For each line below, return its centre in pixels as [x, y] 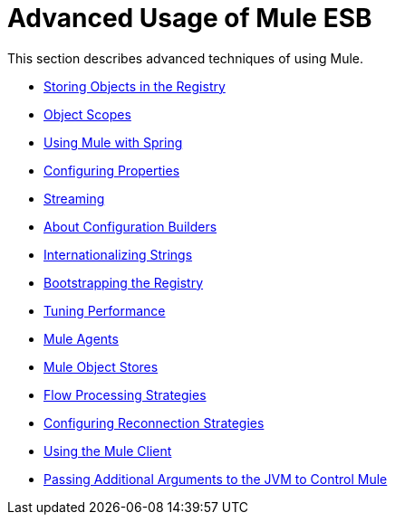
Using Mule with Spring [113, 142]
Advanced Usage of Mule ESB [190, 18]
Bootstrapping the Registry [124, 282]
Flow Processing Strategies [125, 394]
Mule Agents [81, 338]
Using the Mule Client [108, 451]
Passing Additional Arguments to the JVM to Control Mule [216, 479]
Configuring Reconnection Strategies [154, 422]
